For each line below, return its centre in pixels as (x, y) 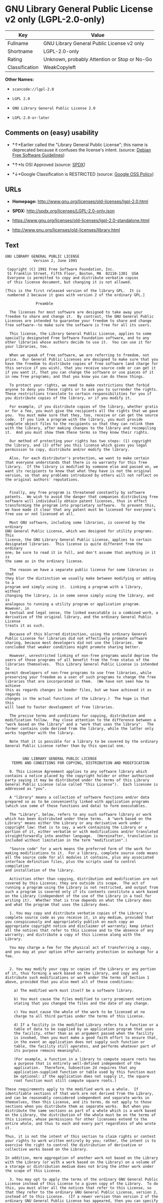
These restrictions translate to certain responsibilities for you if (78, 394)
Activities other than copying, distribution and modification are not (84, 879)
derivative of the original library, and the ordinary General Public (78, 617)
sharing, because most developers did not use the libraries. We (74, 643)
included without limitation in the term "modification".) (66, 840)
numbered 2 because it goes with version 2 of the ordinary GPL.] (76, 295)
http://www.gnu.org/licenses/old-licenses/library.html (66, 230)
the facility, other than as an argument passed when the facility (84, 1034)
